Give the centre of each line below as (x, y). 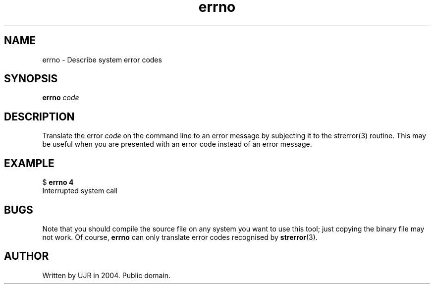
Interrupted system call (80, 191)
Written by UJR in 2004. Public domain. (107, 275)
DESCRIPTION (39, 116)
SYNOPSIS (31, 79)
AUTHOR (27, 256)
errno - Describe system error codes (102, 59)
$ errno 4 (58, 182)
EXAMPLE (29, 163)
